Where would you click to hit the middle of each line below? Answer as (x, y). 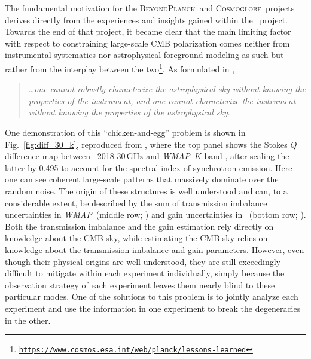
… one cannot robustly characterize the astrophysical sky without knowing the (167, 89)
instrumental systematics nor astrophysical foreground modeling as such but (144, 55)
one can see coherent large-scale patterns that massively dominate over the (142, 179)
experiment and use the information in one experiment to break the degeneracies (153, 308)
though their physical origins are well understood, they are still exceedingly (143, 261)
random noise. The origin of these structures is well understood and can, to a (146, 191)
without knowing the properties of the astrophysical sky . (129, 112)
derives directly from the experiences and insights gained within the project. (147, 19)
